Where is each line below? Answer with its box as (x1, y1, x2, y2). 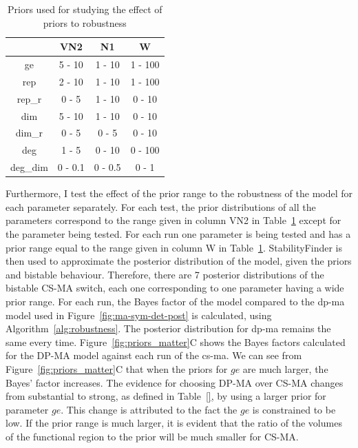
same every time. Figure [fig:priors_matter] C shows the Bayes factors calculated (6, 334, 346, 349)
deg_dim (10, 160, 48, 174)
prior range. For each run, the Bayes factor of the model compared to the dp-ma (6, 294, 345, 308)
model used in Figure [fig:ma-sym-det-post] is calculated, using (6, 307, 272, 322)
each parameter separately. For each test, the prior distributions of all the (6, 199, 316, 214)
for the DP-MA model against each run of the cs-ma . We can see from (6, 348, 302, 363)
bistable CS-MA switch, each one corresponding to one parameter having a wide (6, 281, 344, 295)
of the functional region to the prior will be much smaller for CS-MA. (6, 429, 299, 443)
